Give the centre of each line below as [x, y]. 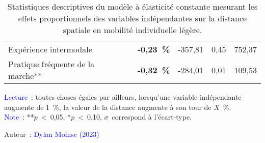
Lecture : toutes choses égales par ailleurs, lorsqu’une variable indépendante [123, 97]
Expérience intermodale [50, 49]
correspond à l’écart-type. [152, 117]
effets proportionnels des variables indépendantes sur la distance [132, 18]
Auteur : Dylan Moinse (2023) [52, 134]
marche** [25, 76]
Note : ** [19, 117]
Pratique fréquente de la [51, 64]
